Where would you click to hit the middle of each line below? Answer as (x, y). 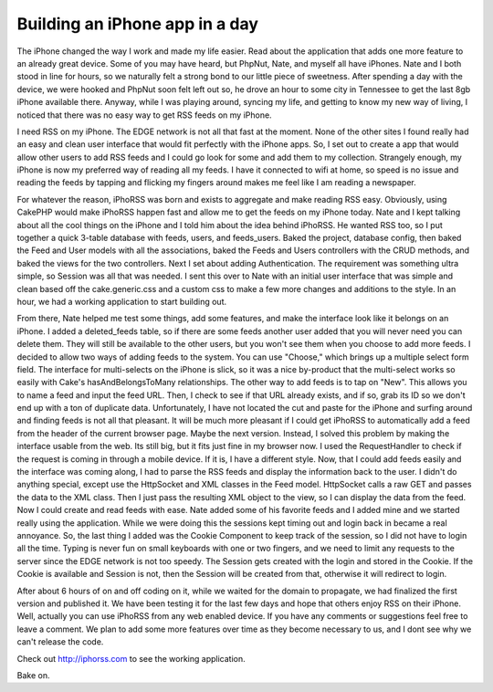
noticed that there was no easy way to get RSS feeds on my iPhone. (145, 115)
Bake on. (33, 675)
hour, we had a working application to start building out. (122, 301)
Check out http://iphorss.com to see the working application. (131, 658)
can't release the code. (60, 642)
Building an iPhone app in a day (138, 24)
